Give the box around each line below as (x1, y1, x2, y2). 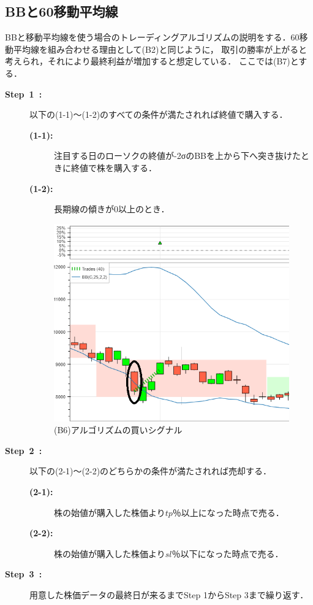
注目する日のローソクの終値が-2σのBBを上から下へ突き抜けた (54, 149, 301, 162)
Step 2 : (5, 444, 42, 457)
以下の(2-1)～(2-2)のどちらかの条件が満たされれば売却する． (29, 464, 272, 477)
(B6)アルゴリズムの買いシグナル (54, 423, 183, 436)
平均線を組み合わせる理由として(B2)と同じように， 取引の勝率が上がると (13, 42, 307, 55)
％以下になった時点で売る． (172, 547, 284, 560)
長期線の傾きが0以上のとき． (54, 202, 170, 215)
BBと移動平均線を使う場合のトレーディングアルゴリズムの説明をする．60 (5, 31, 300, 44)
